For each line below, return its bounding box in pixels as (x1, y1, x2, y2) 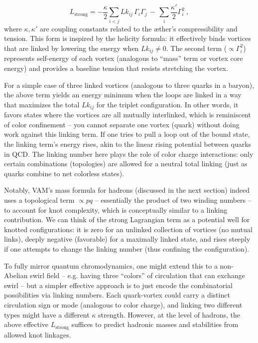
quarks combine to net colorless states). (4, 168, 125, 178)
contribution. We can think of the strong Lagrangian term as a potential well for (4, 214, 250, 225)
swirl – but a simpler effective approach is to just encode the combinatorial (4, 280, 233, 290)
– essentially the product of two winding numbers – (95, 195, 252, 205)
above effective (4, 319, 49, 330)
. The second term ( (166, 42, 227, 53)
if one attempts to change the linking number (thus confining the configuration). (4, 243, 250, 254)
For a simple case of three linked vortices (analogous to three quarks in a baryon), (4, 79, 255, 90)
